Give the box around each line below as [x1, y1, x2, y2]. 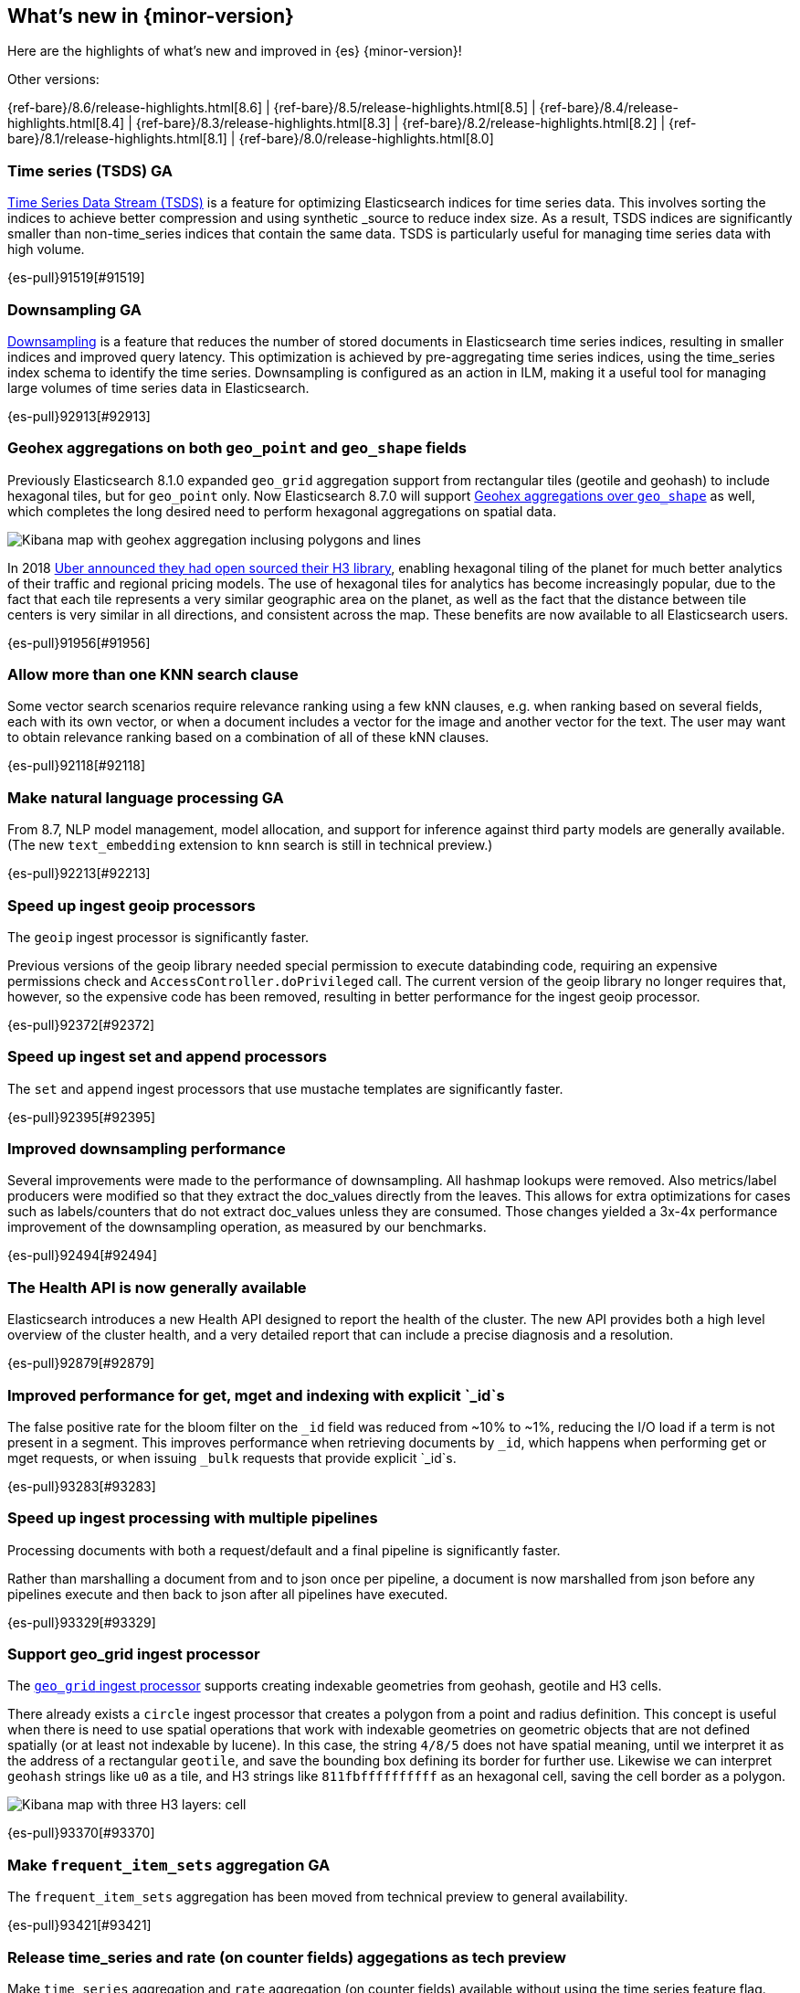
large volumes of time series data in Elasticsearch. [7, 379, 310, 396]
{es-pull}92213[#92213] [7, 865, 151, 882]
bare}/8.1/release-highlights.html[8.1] [7, 131, 227, 147]
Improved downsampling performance [7, 1140, 286, 1159]
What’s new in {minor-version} [7, 5, 294, 27]
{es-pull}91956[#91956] [7, 634, 151, 651]
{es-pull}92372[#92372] [7, 1016, 155, 1033]
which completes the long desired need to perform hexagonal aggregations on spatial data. [7, 503, 557, 519]
